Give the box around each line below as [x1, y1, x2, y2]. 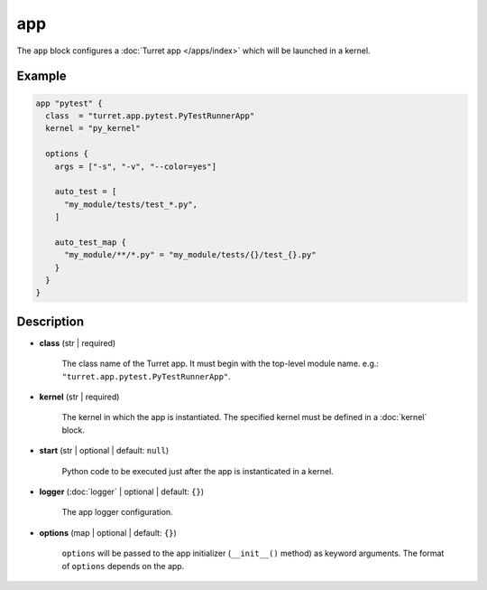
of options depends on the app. [61, 560, 185, 571]
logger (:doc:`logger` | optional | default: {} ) [39, 486, 205, 497]
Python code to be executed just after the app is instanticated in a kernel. [61, 465, 334, 476]
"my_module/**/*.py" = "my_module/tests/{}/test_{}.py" [64, 249, 317, 260]
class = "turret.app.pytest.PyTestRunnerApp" [45, 110, 255, 121]
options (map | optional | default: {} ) [39, 527, 178, 538]
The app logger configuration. [61, 507, 173, 518]
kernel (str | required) [39, 391, 120, 402]
